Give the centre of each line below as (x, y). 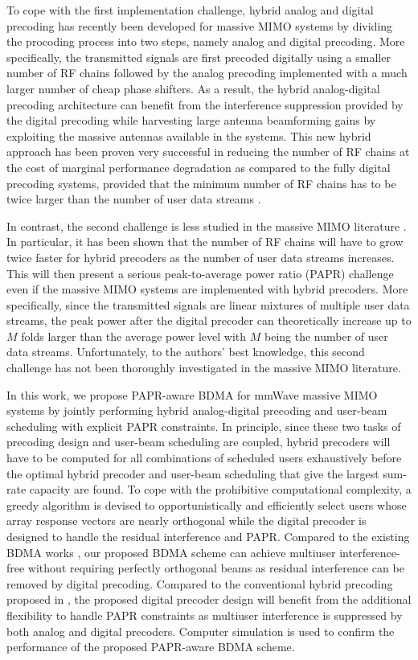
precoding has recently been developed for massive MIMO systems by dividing (200, 25)
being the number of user (326, 336)
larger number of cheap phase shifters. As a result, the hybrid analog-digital (193, 88)
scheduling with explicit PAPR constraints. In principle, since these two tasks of (204, 426)
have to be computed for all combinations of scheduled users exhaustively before (204, 458)
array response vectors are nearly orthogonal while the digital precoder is (186, 521)
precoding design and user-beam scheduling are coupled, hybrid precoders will (199, 442)
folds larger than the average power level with (134, 336)
